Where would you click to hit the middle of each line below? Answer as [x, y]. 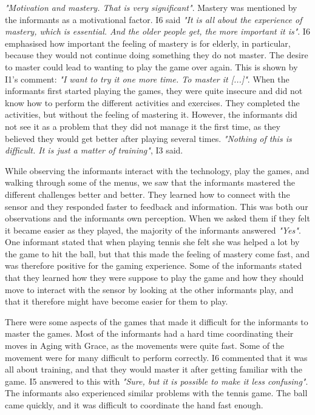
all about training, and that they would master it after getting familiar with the [154, 369]
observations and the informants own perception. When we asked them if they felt [157, 218]
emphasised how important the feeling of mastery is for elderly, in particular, [148, 43]
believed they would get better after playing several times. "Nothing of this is [148, 138]
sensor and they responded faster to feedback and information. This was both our [157, 206]
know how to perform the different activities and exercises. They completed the [152, 102]
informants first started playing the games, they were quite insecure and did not [154, 91]
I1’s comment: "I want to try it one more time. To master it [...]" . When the [147, 79]
